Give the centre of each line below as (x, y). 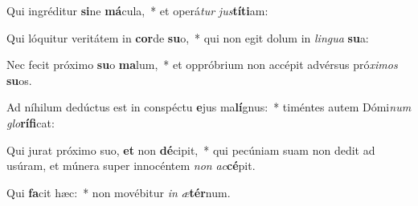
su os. (19, 80)
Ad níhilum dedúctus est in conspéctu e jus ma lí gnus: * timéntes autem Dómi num (209, 107)
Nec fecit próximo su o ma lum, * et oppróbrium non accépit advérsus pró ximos (202, 65)
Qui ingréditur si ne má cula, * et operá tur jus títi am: (137, 10)
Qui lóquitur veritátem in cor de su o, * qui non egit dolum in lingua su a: (188, 37)
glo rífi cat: (31, 122)
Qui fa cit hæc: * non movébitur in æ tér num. (119, 192)
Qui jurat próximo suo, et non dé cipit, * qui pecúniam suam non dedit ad (191, 149)
